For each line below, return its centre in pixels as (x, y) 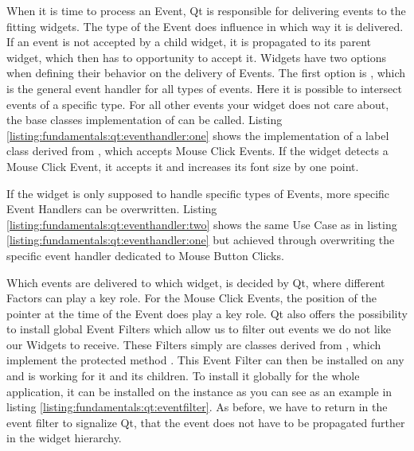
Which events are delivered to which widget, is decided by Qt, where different (196, 282)
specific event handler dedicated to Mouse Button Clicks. (145, 255)
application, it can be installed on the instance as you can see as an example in (199, 391)
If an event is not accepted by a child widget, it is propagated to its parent (189, 42)
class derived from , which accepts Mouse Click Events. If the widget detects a (197, 151)
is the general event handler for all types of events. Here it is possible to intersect (204, 88)
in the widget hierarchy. (64, 438)
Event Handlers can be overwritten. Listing (112, 209)
